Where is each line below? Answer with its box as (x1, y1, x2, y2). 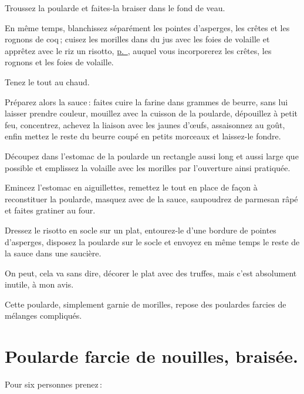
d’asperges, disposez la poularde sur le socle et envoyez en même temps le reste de (5, 235, 300, 248)
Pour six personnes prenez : (5, 378, 102, 390)
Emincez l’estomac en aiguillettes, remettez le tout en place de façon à (5, 181, 258, 193)
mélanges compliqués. (5, 309, 82, 322)
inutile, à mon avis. (5, 278, 74, 291)
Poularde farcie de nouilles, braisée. (5, 344, 298, 368)
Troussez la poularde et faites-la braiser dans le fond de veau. (5, 2, 225, 14)
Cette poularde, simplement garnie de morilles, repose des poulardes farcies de (5, 298, 286, 310)
